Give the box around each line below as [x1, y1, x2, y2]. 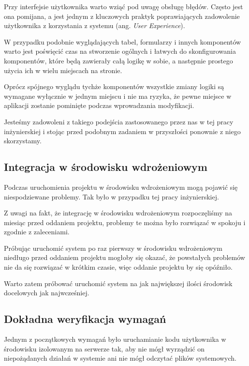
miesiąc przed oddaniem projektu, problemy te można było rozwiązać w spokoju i [4, 217, 246, 227]
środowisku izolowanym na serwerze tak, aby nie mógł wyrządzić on [4, 343, 205, 353]
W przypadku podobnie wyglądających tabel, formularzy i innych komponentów [4, 36, 241, 46]
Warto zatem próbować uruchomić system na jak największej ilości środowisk [4, 278, 233, 288]
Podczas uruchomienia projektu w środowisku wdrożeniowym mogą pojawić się [4, 182, 238, 192]
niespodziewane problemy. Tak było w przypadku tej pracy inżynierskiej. [4, 191, 219, 201]
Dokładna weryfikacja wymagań [4, 311, 166, 326]
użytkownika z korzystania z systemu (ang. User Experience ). [4, 20, 185, 30]
